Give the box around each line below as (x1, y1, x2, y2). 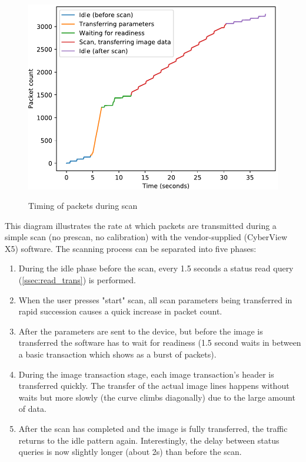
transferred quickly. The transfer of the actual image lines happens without (18, 379, 290, 392)
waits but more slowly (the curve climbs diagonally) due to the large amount (18, 391, 295, 403)
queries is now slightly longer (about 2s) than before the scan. (18, 445, 242, 458)
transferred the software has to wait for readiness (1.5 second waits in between (18, 336, 301, 349)
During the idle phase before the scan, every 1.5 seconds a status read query (18, 262, 294, 274)
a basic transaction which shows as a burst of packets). (18, 348, 217, 361)
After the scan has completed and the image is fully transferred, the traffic (18, 422, 288, 434)
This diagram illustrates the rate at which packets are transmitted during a (5, 219, 277, 231)
